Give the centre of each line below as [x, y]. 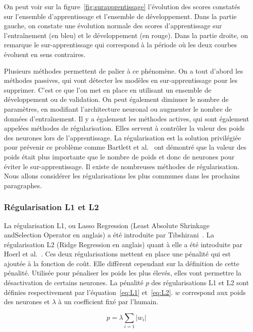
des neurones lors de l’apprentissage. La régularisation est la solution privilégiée [123, 137]
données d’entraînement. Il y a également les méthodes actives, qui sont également [126, 118]
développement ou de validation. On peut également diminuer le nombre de [116, 99]
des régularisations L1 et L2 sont [200, 283]
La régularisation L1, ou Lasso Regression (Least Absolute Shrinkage [107, 225]
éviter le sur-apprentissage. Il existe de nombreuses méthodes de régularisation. [122, 166]
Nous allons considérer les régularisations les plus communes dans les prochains [122, 176]
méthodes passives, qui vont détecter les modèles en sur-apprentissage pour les [121, 80]
